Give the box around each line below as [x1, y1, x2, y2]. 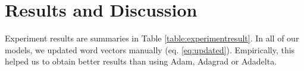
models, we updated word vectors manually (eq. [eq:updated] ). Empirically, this [5, 43, 295, 56]
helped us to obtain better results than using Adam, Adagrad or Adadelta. [5, 55, 277, 67]
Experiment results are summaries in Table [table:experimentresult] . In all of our [5, 32, 299, 44]
